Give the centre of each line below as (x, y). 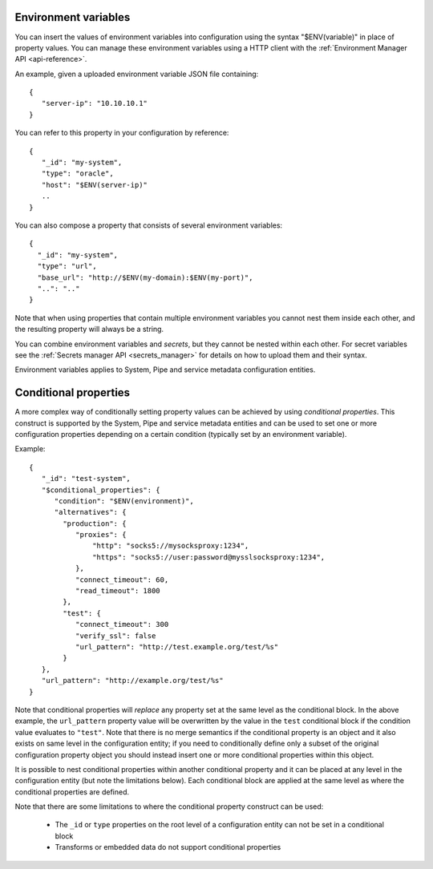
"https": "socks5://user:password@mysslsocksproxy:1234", (209, 557)
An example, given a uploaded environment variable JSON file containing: (137, 74)
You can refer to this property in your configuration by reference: (122, 133)
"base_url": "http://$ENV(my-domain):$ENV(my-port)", (145, 277)
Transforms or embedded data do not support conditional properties (168, 847)
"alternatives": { (90, 512)
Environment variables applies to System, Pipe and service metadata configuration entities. (165, 370)
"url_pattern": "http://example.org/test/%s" (132, 681)
